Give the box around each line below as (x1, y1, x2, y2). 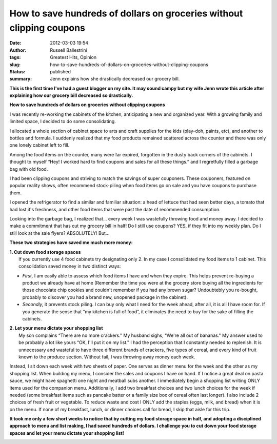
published (50, 68, 71, 74)
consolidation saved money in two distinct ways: (18, 263, 121, 269)
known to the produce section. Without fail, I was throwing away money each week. (18, 354, 195, 360)
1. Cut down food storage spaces (9, 249, 81, 255)
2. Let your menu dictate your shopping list (9, 325, 103, 331)
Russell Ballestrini (50, 47, 87, 53)
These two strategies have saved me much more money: (9, 239, 133, 246)
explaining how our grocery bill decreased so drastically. (9, 92, 133, 98)
